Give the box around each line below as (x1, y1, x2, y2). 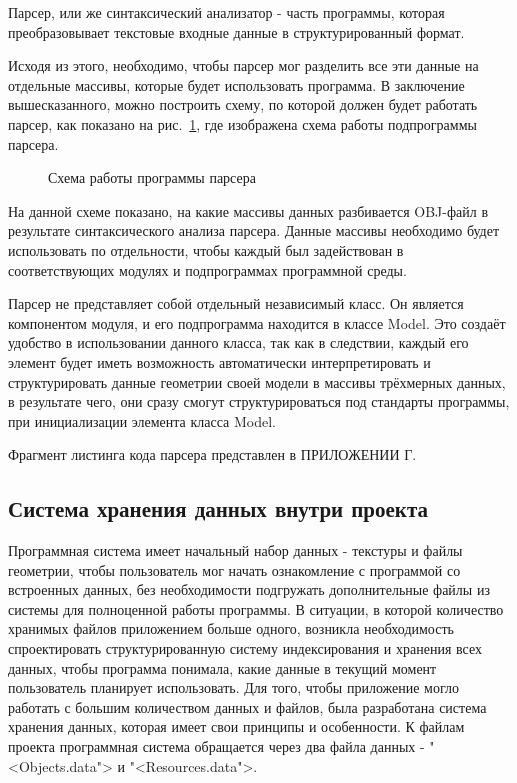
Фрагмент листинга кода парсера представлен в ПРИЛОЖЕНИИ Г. (8, 444, 417, 465)
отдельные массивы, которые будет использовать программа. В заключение (8, 74, 465, 95)
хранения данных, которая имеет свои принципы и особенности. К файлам (8, 716, 465, 737)
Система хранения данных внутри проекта (8, 493, 428, 524)
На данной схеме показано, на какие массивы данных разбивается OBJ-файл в (8, 200, 488, 221)
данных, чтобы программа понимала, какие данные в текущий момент (8, 657, 437, 678)
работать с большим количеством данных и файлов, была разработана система (8, 696, 487, 717)
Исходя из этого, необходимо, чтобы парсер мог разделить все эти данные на (8, 55, 479, 76)
